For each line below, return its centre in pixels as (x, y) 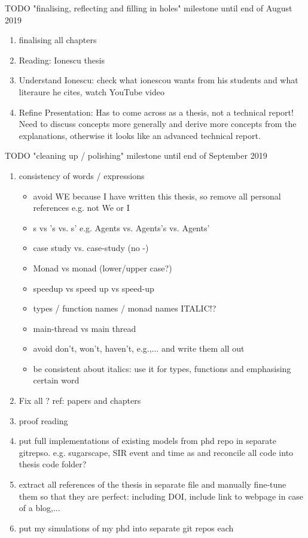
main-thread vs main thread (85, 328)
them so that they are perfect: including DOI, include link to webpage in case (161, 496)
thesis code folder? (53, 464)
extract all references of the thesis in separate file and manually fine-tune (153, 484)
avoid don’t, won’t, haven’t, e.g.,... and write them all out (139, 348)
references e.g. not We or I (81, 208)
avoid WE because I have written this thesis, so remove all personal (157, 196)
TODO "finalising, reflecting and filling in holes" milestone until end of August (149, 8)
